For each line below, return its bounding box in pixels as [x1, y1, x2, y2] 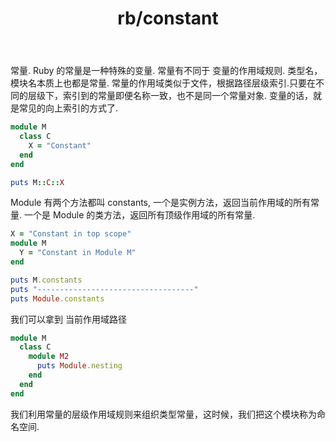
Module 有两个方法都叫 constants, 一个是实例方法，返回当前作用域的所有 [10, 197, 311, 209]
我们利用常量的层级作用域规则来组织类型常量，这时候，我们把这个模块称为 [10, 408, 317, 420]
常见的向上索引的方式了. [18, 102, 119, 114]
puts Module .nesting [36, 361, 123, 371]
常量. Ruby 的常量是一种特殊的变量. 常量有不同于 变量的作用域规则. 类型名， [10, 65, 323, 77]
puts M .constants [10, 275, 83, 285]
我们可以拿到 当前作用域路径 [10, 313, 127, 325]
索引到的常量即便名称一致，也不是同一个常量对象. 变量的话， [62, 90, 313, 102]
